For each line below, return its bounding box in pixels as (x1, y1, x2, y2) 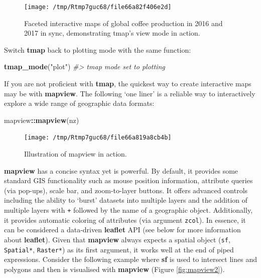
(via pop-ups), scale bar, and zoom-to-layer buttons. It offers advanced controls (4, 185, 248, 195)
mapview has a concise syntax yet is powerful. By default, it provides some (4, 165, 238, 176)
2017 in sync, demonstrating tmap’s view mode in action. (24, 28, 200, 38)
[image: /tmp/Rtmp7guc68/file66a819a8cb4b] (24, 134, 172, 142)
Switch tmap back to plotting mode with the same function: (4, 44, 191, 55)
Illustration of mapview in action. (24, 149, 127, 159)
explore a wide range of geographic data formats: (4, 98, 155, 108)
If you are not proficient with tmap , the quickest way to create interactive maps (4, 78, 251, 89)
